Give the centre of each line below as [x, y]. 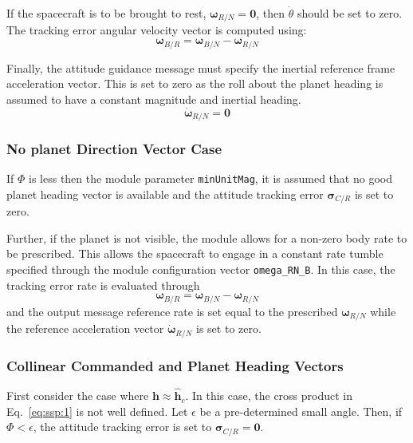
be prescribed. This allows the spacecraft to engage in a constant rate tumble [195, 253]
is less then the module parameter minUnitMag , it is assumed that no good [210, 178]
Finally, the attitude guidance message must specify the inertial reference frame [201, 67]
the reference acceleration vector [85, 328]
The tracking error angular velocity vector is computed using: [157, 30]
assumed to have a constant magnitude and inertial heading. [154, 99]
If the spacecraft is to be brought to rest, [106, 13]
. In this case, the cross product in [269, 396]
